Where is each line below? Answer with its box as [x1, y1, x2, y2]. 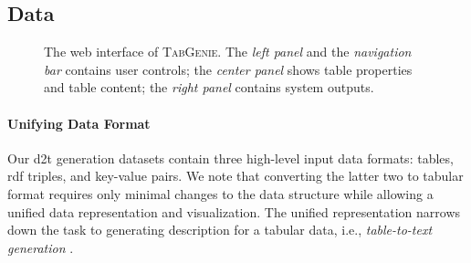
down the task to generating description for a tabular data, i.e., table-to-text [7, 220, 433, 239]
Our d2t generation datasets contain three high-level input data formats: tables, [7, 148, 454, 167]
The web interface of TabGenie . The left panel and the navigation [44, 42, 412, 61]
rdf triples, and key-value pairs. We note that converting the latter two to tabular [7, 166, 464, 185]
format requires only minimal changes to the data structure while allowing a [7, 184, 434, 203]
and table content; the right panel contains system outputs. [44, 78, 374, 97]
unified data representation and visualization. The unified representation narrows [7, 202, 461, 221]
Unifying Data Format [7, 113, 151, 132]
